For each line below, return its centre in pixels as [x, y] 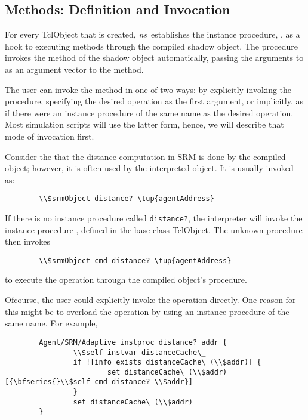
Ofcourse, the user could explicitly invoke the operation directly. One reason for [150, 300]
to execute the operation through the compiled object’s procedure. [126, 280]
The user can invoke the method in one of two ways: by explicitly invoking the [148, 89]
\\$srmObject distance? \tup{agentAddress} [127, 199]
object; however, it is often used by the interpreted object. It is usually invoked [149, 168]
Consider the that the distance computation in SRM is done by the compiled [145, 156]
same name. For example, [51, 323]
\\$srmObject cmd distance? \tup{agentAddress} [135, 260]
